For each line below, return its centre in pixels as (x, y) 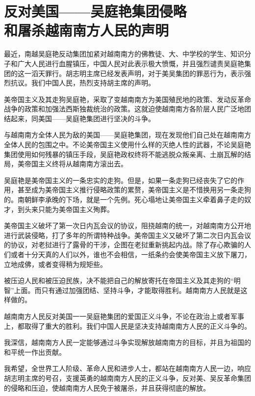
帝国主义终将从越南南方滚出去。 (76, 164)
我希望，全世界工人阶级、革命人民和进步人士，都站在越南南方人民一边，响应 (127, 368)
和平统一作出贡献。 (35, 352)
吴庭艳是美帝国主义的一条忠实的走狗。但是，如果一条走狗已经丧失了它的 (121, 180)
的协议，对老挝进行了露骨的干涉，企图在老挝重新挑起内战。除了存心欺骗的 (124, 245)
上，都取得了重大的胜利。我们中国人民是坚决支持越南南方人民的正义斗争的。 (127, 326)
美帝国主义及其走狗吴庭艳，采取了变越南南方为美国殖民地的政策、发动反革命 (127, 99)
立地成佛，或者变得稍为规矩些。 (55, 264)
